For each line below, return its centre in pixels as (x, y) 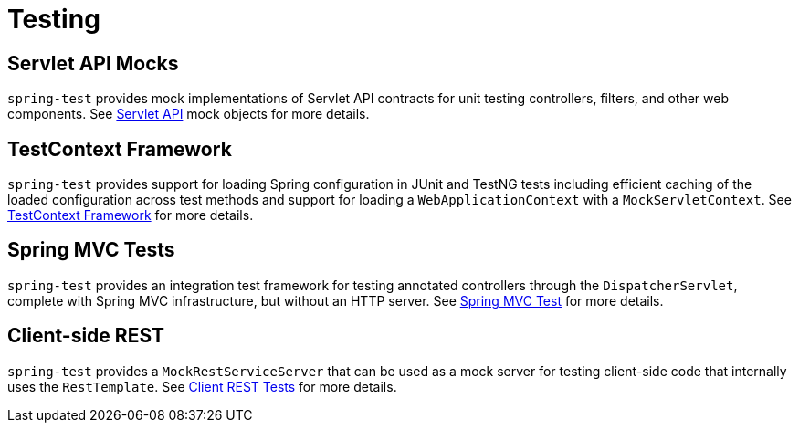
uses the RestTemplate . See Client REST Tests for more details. (202, 386)
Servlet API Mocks (93, 63)
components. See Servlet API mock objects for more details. (189, 114)
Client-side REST (86, 336)
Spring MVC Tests (91, 250)
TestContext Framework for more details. (131, 215)
